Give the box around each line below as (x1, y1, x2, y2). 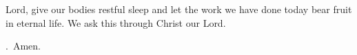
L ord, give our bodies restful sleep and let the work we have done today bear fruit (6, 2, 352, 16)
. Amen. (6, 38, 41, 53)
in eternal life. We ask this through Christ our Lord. (6, 15, 226, 30)
